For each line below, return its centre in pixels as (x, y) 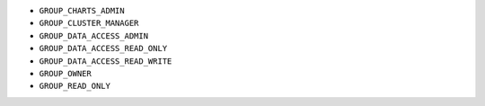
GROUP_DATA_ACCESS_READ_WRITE (106, 61)
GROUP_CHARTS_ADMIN (82, 10)
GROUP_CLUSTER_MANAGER (89, 23)
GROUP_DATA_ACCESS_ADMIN (93, 35)
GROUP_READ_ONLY (75, 86)
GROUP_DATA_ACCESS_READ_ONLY (103, 49)
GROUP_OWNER (65, 73)
